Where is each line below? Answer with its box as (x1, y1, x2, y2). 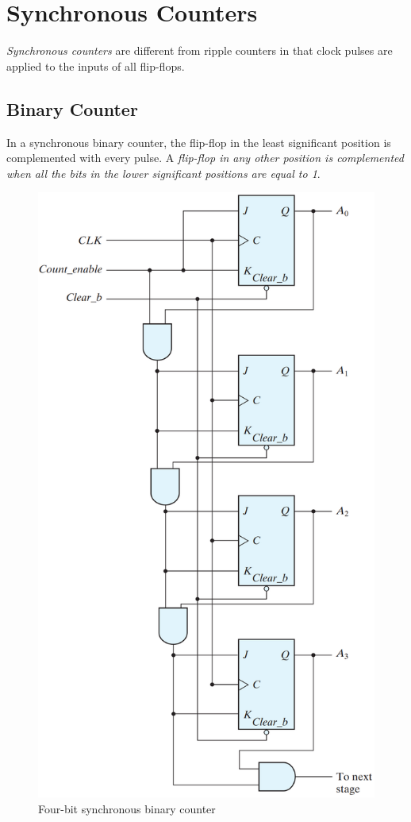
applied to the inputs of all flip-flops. (6, 57, 185, 74)
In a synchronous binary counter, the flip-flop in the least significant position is (6, 133, 391, 150)
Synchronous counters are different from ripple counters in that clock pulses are (6, 42, 393, 59)
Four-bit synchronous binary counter (38, 800, 216, 816)
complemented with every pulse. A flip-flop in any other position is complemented (6, 149, 404, 166)
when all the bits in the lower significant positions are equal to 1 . (6, 164, 321, 181)
